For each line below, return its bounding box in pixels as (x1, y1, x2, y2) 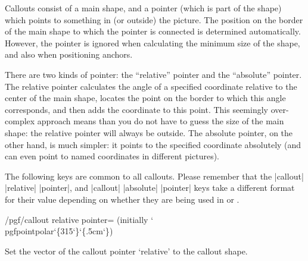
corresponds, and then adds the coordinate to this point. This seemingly (5, 103, 268, 115)
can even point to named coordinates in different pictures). (5, 150, 219, 162)
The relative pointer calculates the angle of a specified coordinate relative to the (5, 80, 297, 92)
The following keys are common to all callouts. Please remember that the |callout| (5, 169, 304, 182)
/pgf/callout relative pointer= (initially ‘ (5, 213, 154, 225)
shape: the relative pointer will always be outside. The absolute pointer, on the (5, 126, 293, 139)
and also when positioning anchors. (5, 48, 133, 61)
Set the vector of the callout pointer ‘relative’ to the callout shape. (5, 244, 248, 257)
